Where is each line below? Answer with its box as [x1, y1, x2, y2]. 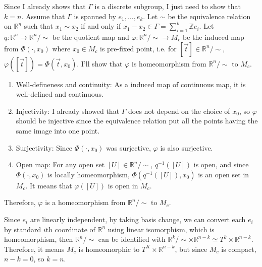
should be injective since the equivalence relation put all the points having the [16, 115, 258, 126]
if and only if [81, 21, 121, 31]
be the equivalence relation [168, 11, 251, 21]
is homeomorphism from [132, 58, 206, 69]
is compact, [221, 243, 256, 254]
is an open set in [198, 169, 249, 179]
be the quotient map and [52, 31, 129, 42]
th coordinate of [45, 224, 95, 234]
